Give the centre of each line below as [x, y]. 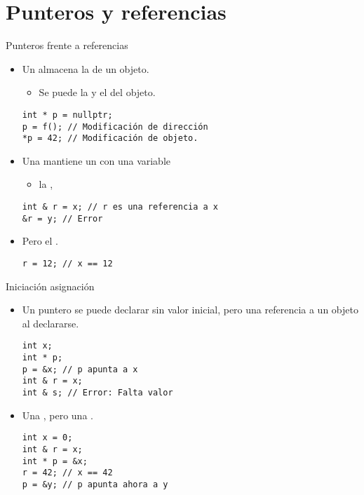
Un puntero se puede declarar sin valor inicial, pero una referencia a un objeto [190, 310]
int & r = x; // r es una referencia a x [120, 207]
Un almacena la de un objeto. [86, 68]
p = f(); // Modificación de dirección [115, 127]
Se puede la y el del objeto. [97, 92]
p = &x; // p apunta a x [80, 369]
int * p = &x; [55, 461]
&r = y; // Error [62, 218]
